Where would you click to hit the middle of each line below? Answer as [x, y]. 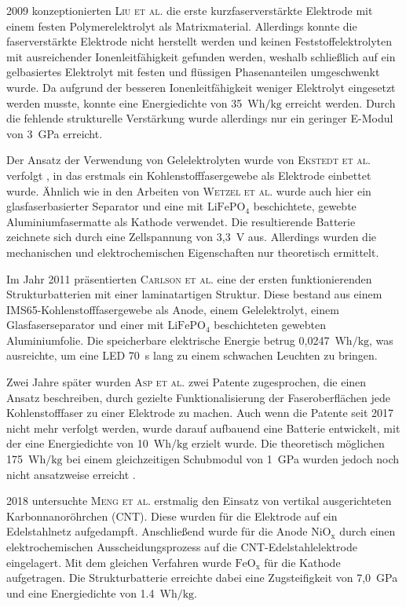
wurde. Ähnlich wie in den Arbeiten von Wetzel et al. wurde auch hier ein [189, 190]
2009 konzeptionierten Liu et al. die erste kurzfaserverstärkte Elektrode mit [190, 10]
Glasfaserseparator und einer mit [85, 325]
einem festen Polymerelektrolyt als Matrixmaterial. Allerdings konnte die [182, 26]
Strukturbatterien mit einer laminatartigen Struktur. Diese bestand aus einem [194, 294]
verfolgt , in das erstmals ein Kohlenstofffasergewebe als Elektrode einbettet [189, 175]
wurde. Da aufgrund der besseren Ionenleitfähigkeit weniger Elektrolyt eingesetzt [201, 87]
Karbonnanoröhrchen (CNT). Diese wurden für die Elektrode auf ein [172, 516]
